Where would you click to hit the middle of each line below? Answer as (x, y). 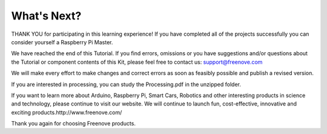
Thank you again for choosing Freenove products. (74, 124)
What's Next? (46, 16)
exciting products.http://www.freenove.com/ (67, 112)
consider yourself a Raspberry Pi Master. (62, 42)
